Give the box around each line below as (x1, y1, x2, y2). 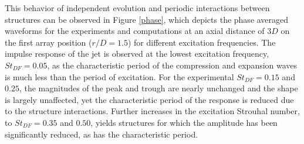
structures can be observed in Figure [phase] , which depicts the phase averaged (5, 13, 289, 25)
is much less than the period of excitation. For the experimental (5, 70, 234, 83)
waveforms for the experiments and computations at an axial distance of (5, 25, 265, 37)
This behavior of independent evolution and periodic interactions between (5, 2, 270, 13)
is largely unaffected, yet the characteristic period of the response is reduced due (5, 93, 294, 105)
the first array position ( (5, 36, 92, 48)
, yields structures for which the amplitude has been (90, 116, 278, 128)
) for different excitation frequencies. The (127, 36, 276, 48)
